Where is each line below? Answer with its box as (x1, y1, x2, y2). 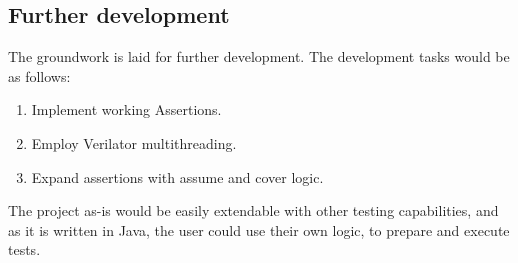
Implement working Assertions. (31, 99, 222, 120)
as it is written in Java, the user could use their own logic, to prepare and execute (8, 219, 510, 240)
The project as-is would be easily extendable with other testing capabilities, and (8, 200, 499, 221)
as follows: (8, 65, 71, 86)
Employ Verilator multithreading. (31, 132, 237, 153)
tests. (8, 239, 41, 260)
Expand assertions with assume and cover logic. (31, 166, 324, 187)
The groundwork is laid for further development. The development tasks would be (8, 46, 510, 67)
